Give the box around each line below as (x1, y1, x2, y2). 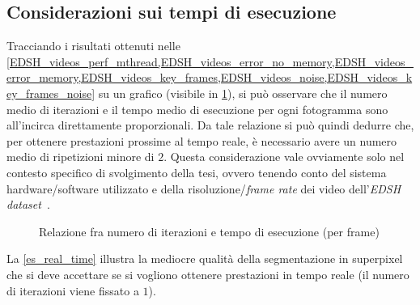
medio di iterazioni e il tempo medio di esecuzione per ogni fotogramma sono (6, 100, 388, 117)
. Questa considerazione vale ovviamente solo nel (163, 148, 405, 165)
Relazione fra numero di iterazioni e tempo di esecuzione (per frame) (39, 222, 380, 239)
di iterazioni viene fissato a (6, 282, 139, 299)
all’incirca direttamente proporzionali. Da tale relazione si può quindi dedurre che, (6, 116, 414, 133)
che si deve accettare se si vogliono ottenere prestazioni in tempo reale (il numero (6, 265, 409, 282)
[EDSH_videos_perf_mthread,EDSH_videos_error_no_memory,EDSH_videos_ (6, 53, 414, 70)
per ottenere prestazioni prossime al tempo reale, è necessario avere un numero (6, 132, 397, 149)
